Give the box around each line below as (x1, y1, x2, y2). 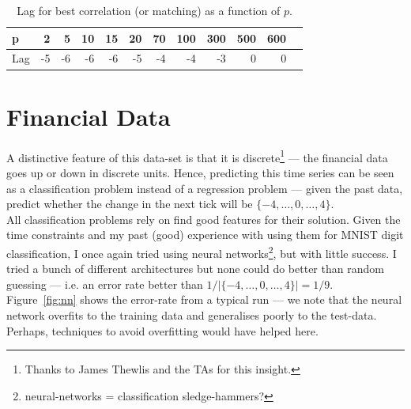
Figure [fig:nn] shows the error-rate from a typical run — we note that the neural (6, 291, 402, 308)
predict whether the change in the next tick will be (6, 195, 253, 212)
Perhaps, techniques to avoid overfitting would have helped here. (6, 322, 319, 339)
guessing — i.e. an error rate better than (6, 275, 203, 292)
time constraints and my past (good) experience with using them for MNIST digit (6, 226, 404, 243)
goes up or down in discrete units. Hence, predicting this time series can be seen (6, 164, 394, 180)
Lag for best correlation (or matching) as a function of (17, 2, 281, 18)
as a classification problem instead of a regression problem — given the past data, (6, 180, 403, 196)
